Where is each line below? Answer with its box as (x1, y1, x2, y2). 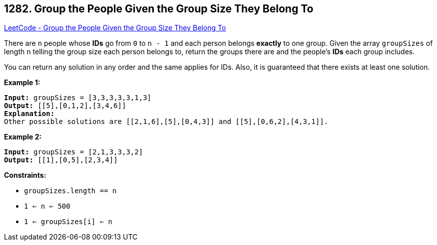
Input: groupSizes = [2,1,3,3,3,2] (4, 148, 143, 156)
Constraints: (4, 171, 46, 180)
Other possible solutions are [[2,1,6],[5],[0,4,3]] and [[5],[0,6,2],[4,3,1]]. (4, 118, 329, 126)
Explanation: (4, 110, 55, 118)
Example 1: (4, 78, 40, 87)
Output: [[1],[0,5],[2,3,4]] (4, 156, 118, 164)
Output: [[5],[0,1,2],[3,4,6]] (4, 102, 126, 110)
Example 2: (4, 132, 42, 141)
